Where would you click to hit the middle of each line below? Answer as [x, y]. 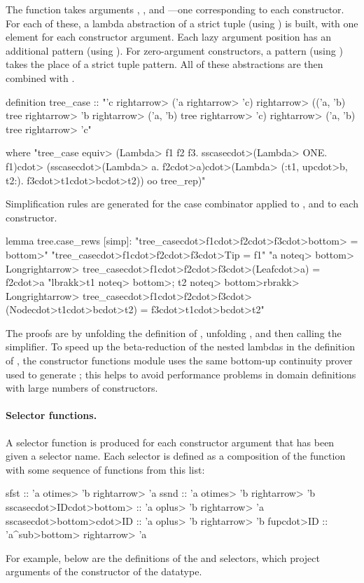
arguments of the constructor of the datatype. [104, 571]
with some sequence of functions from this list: [105, 469]
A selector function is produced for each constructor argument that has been [170, 442]
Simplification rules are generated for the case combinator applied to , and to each [182, 204]
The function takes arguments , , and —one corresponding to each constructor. [175, 9]
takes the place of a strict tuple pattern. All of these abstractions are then [164, 64]
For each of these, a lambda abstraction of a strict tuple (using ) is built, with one [182, 23]
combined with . [40, 77]
